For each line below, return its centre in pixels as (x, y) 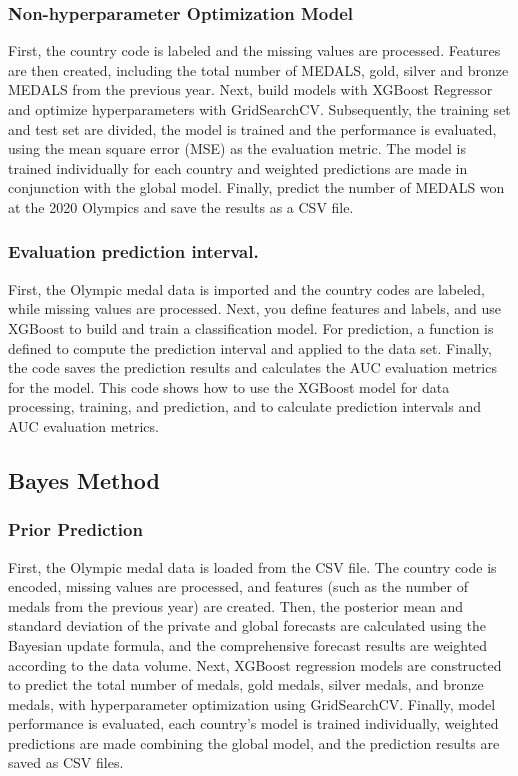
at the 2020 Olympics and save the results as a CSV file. (181, 206)
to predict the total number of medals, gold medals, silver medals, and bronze (246, 684)
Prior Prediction (75, 529)
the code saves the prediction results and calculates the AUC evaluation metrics (252, 367)
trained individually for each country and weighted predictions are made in (238, 167)
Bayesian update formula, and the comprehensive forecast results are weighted (248, 644)
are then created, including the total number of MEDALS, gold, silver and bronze (258, 69)
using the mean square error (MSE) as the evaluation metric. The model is (237, 148)
